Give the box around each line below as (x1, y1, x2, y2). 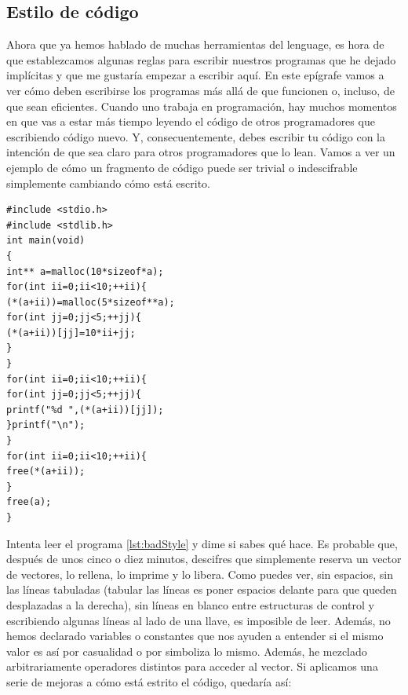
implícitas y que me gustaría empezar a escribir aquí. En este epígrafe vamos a (6, 67, 384, 83)
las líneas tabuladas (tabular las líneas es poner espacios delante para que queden (6, 581, 397, 598)
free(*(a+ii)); (6, 466, 86, 477)
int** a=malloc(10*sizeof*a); (6, 265, 164, 277)
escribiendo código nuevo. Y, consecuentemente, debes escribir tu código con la (6, 128, 385, 144)
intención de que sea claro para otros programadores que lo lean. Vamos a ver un (6, 144, 395, 160)
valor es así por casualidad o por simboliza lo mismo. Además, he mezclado (6, 642, 367, 659)
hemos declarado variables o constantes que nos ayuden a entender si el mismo (6, 627, 384, 644)
